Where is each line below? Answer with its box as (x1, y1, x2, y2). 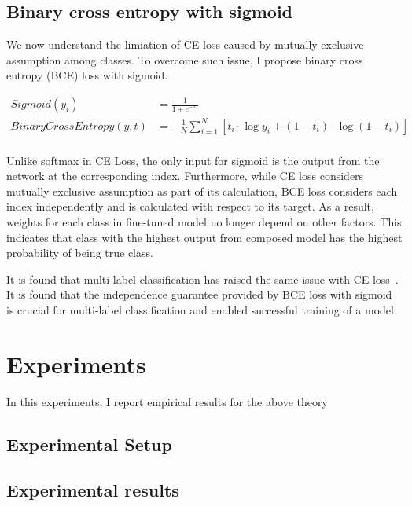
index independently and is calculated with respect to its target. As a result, (6, 198, 374, 214)
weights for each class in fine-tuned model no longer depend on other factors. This (6, 213, 402, 229)
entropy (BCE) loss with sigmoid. (6, 67, 168, 83)
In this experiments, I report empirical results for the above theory (6, 393, 328, 409)
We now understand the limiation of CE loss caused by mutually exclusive (6, 36, 364, 53)
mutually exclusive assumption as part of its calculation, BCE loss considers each (6, 182, 398, 199)
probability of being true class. (6, 244, 153, 261)
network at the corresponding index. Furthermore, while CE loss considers (6, 167, 364, 184)
